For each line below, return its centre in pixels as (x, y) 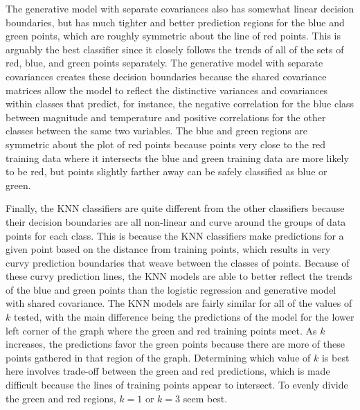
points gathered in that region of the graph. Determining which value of (158, 357)
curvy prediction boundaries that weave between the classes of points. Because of (178, 262)
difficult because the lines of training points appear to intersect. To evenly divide (177, 385)
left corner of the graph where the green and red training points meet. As (161, 330)
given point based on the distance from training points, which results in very (168, 249)
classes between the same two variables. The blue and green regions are (157, 131)
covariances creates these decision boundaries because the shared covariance (166, 76)
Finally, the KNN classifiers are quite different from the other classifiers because (175, 208)
